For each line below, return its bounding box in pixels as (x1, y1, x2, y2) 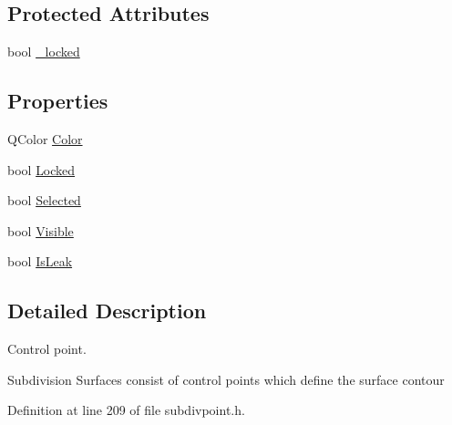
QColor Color (7, 130, 83, 148)
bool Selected (7, 191, 81, 210)
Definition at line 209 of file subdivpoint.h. (7, 400, 245, 420)
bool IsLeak (7, 252, 73, 271)
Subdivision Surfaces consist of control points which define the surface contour (7, 369, 445, 389)
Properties (7, 87, 108, 115)
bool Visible (7, 221, 74, 240)
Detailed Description (7, 296, 207, 325)
